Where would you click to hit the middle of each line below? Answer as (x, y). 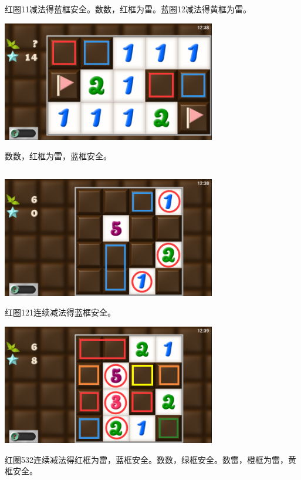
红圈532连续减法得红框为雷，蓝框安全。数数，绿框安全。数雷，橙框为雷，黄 (150, 459)
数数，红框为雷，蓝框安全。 (58, 156)
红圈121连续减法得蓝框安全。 (60, 312)
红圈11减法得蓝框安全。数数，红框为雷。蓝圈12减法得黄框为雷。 (128, 9)
